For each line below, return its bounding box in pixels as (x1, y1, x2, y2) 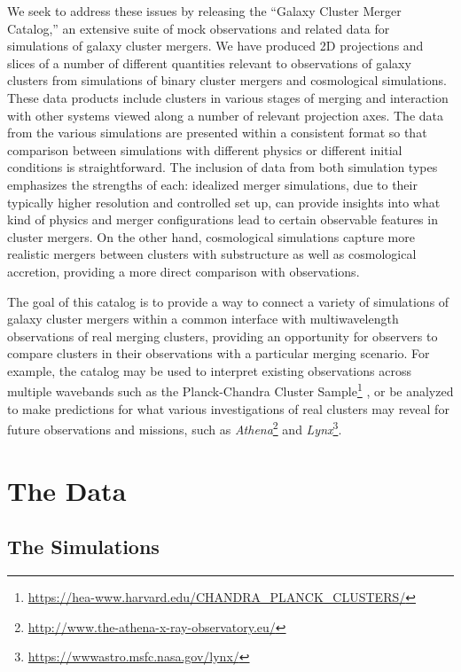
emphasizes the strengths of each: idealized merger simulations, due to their (7, 175, 418, 193)
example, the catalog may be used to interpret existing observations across (7, 361, 411, 379)
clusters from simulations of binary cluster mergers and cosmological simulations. (7, 71, 447, 90)
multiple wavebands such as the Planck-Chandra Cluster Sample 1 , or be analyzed (7, 379, 454, 401)
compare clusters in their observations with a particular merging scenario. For (7, 344, 430, 363)
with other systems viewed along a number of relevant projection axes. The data (7, 105, 443, 124)
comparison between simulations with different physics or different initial (7, 140, 402, 159)
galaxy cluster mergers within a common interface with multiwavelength (7, 309, 399, 328)
